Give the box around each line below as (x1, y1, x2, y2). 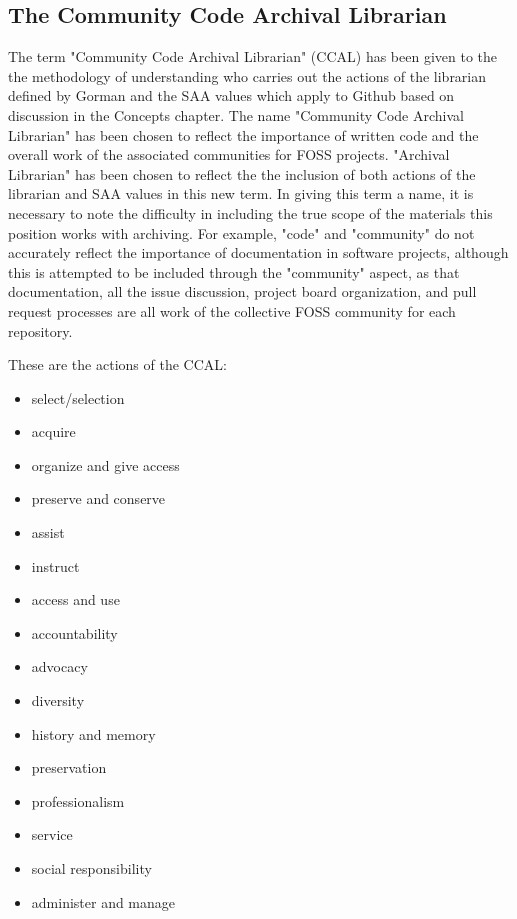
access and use (31, 589, 120, 610)
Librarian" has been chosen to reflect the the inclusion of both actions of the (8, 163, 476, 184)
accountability (31, 622, 118, 643)
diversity (31, 690, 85, 711)
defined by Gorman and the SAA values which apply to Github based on (8, 85, 455, 106)
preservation (31, 757, 107, 778)
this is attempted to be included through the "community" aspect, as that (8, 261, 460, 282)
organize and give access (31, 454, 180, 475)
